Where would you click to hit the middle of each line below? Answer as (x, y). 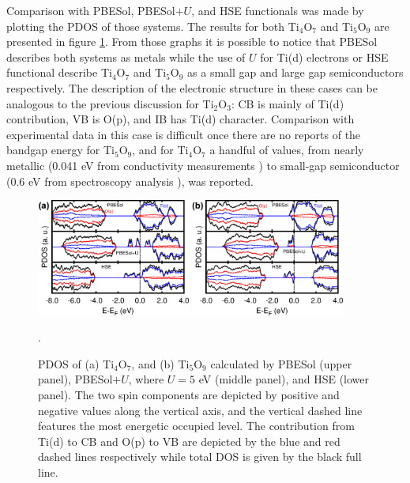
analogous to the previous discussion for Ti (110, 103)
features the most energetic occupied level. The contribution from (196, 426)
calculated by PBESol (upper (281, 363)
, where (146, 379)
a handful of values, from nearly (287, 150)
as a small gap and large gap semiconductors (295, 72)
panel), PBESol (75, 379)
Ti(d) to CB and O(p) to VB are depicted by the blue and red (189, 441)
